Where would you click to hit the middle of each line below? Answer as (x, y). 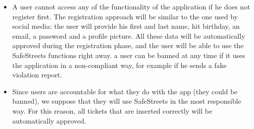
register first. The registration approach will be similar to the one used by (125, 16)
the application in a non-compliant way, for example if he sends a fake (119, 65)
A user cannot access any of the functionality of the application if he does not (131, 6)
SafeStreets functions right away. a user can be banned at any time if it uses (129, 55)
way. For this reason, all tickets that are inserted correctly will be (112, 110)
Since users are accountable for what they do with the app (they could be (125, 91)
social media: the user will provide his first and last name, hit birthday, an (126, 26)
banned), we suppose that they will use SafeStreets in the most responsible (127, 101)
